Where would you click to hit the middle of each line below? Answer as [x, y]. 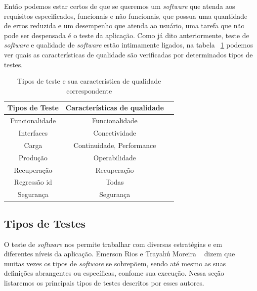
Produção [33, 157]
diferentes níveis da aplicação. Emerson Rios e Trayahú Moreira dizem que [120, 254]
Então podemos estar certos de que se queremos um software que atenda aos [120, 6]
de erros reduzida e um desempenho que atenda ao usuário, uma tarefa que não [124, 25]
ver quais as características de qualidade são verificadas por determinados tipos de [128, 54]
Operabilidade [115, 157]
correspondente [89, 90]
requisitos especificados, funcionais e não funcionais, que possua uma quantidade [126, 16]
